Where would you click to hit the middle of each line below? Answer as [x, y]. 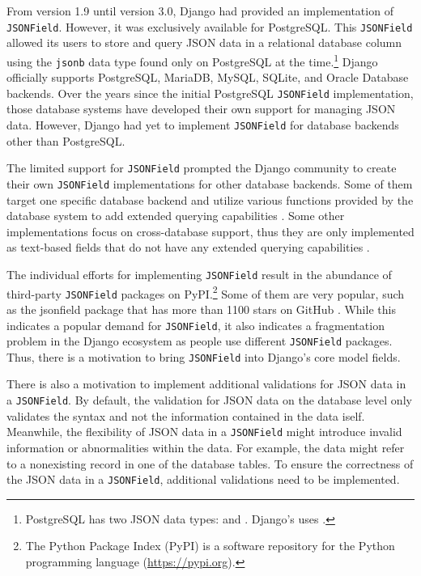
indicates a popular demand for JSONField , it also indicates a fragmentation [196, 325]
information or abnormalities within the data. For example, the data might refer [206, 447]
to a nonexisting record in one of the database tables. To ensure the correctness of [210, 463]
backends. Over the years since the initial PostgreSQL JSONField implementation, [210, 93]
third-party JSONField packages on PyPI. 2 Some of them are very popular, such [206, 292]
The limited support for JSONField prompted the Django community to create [202, 168]
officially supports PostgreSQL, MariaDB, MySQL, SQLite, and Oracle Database [208, 77]
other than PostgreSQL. [66, 140]
